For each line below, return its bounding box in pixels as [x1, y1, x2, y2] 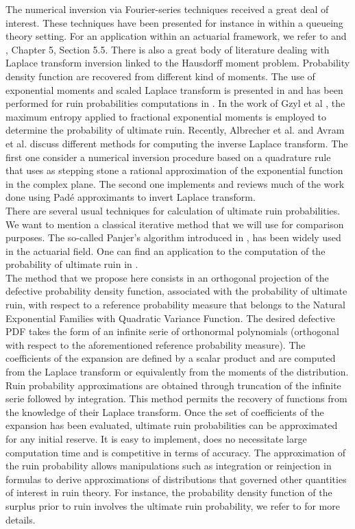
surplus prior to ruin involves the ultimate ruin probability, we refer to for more [5, 498, 340, 513]
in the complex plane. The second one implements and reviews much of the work [5, 176, 345, 190]
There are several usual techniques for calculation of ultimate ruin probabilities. [5, 203, 341, 217]
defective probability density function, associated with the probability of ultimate [5, 284, 347, 298]
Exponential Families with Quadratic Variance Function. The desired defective [5, 310, 335, 325]
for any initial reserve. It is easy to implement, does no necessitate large [5, 432, 307, 445]
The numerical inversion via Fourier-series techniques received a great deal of [5, 2, 329, 16]
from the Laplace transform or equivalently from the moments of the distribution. [5, 365, 349, 379]
